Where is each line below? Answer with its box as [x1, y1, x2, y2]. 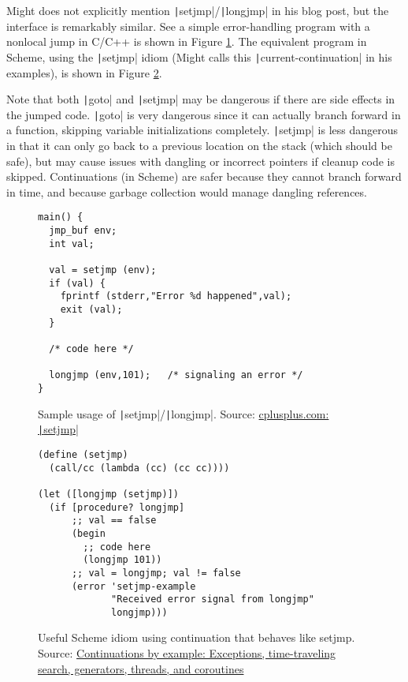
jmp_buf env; [49, 225, 117, 237]
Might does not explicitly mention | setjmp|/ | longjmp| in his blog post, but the [6, 2, 389, 18]
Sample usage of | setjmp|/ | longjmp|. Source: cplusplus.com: [38, 405, 329, 422]
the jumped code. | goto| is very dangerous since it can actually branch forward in [6, 106, 401, 122]
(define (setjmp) [38, 448, 128, 460]
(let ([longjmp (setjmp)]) [38, 488, 179, 500]
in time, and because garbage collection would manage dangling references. [6, 183, 367, 200]
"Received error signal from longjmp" [111, 594, 314, 605]
